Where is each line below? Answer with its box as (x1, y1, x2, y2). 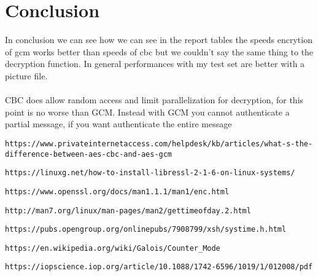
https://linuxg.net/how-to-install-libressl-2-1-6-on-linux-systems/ (5, 168, 295, 178)
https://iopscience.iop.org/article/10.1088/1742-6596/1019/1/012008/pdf (5, 262, 313, 272)
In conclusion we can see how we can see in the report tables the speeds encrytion (5, 33, 312, 46)
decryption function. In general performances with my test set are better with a (5, 57, 305, 70)
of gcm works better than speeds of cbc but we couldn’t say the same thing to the (5, 45, 314, 58)
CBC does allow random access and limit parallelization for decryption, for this (5, 93, 304, 106)
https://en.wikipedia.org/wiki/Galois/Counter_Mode (5, 243, 220, 253)
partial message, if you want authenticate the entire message (5, 117, 232, 130)
